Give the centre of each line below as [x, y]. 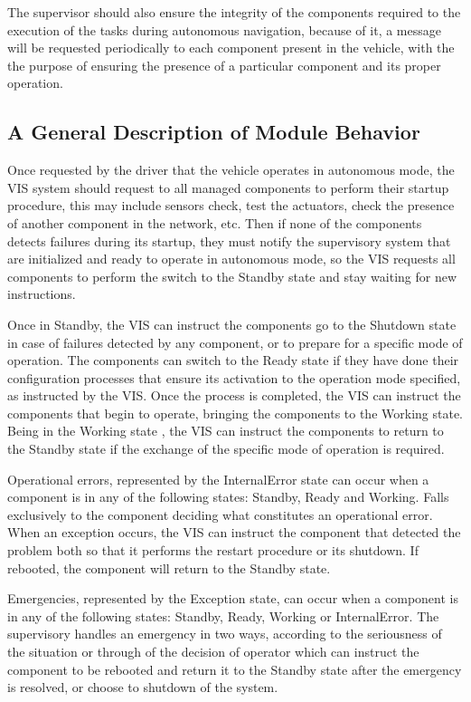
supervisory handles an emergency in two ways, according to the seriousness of [225, 634]
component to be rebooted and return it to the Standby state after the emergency [235, 669]
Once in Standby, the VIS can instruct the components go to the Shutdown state [232, 324]
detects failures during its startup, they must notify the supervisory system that [229, 240]
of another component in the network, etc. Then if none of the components [215, 222]
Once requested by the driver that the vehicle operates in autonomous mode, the [231, 170]
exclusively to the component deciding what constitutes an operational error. [220, 514]
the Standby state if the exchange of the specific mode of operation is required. [226, 449]
